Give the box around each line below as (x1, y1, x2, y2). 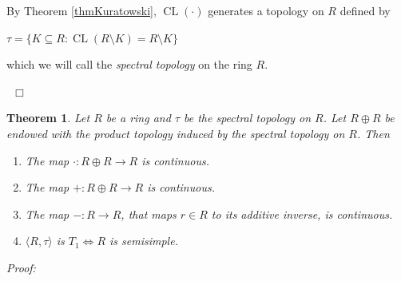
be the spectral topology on (184, 109, 312, 126)
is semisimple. (109, 232, 178, 249)
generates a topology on (208, 2, 324, 18)
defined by (339, 2, 391, 18)
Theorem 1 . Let (6, 109, 90, 126)
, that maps (121, 205, 177, 222)
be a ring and (105, 109, 171, 126)
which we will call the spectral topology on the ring (6, 56, 252, 73)
